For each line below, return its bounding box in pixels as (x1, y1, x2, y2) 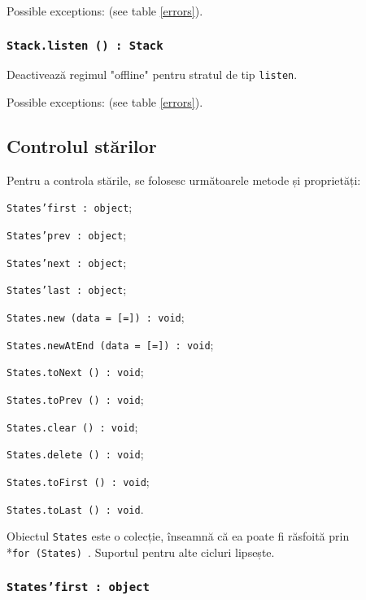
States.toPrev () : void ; (7, 391, 144, 408)
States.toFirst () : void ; (7, 472, 150, 489)
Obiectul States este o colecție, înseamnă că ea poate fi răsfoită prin (7, 528, 350, 545)
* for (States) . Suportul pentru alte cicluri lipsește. (7, 543, 275, 560)
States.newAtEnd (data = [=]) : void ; (7, 335, 214, 353)
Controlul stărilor (7, 134, 157, 159)
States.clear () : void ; (7, 418, 138, 435)
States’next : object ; (7, 253, 127, 270)
